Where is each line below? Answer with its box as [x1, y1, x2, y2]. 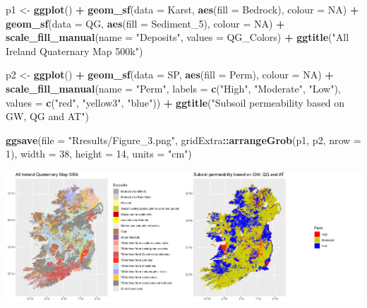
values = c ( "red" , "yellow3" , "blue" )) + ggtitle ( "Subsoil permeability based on [6, 95, 345, 109]
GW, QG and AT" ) [6, 109, 89, 124]
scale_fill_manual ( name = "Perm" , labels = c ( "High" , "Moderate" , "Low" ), [6, 81, 341, 95]
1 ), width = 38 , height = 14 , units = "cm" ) [6, 146, 192, 161]
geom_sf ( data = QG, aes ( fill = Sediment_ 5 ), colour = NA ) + [6, 16, 285, 30]
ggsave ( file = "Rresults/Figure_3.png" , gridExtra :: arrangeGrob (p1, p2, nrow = [6, 132, 361, 147]
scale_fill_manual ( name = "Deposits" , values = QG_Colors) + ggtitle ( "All [6, 30, 349, 45]
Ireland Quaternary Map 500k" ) [6, 43, 143, 58]
